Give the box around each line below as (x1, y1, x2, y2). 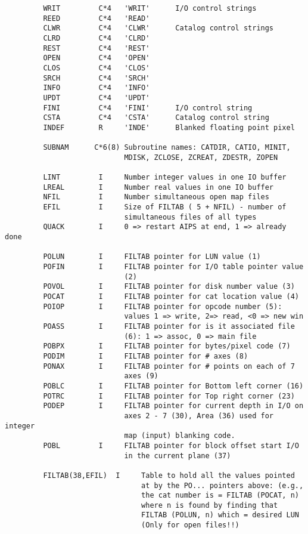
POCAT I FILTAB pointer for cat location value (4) (43, 292, 299, 301)
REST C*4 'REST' (43, 44, 150, 53)
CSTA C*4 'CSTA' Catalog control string (43, 113, 269, 122)
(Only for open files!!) (141, 521, 239, 530)
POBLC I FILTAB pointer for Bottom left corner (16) (43, 381, 304, 390)
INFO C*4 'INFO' (43, 84, 150, 92)
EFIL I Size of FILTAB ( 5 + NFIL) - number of (43, 203, 287, 212)
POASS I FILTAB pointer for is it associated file (43, 322, 295, 331)
